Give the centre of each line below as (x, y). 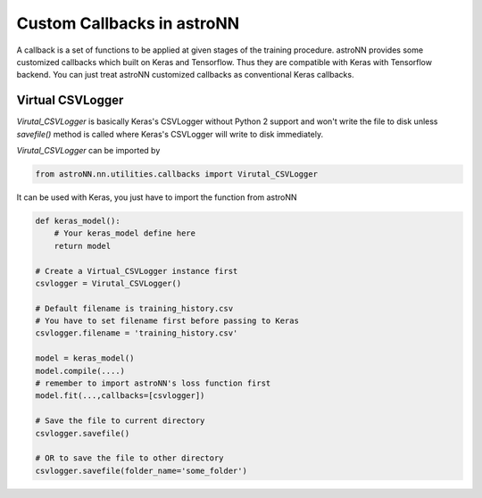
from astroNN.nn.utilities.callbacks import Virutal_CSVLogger (177, 174)
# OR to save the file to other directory (129, 458)
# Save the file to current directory (120, 421)
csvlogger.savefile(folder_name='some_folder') (141, 470)
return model (83, 246)
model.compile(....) (80, 371)
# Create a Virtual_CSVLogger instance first (137, 271)
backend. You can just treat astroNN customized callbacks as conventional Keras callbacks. (185, 75)
